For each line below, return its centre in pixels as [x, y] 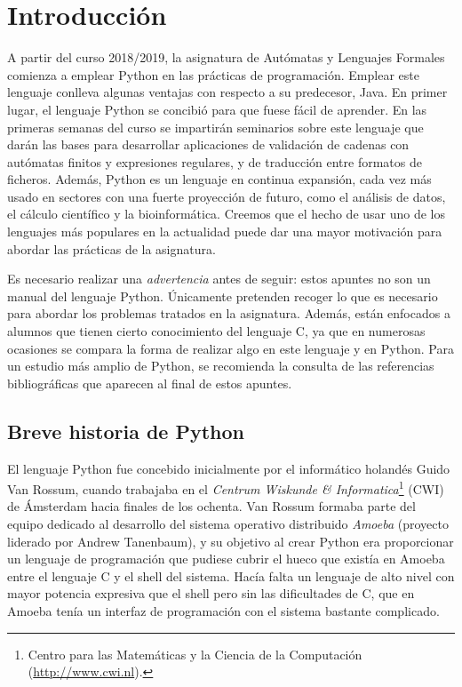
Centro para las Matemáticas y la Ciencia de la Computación [195, 654]
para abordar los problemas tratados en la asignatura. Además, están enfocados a [229, 313]
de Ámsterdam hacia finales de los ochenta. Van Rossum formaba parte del [211, 506]
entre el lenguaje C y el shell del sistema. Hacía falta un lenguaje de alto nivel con [231, 575]
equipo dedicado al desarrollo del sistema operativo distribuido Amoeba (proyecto [228, 524]
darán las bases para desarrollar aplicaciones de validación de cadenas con [208, 144]
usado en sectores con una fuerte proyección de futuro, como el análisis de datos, [227, 196]
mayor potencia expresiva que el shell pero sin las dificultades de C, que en [211, 593]
